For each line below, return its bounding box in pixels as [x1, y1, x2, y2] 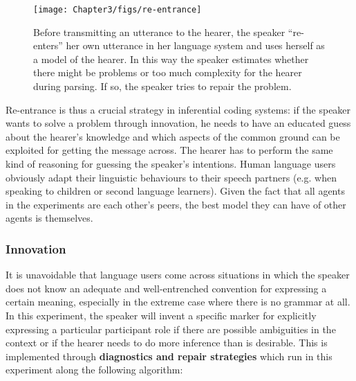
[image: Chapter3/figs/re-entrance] [33, 5, 202, 15]
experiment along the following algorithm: [6, 362, 183, 377]
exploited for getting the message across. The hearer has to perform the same [6, 143, 333, 157]
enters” [33, 38, 63, 53]
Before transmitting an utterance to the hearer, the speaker [33, 24, 285, 39]
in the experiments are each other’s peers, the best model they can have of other [6, 197, 346, 211]
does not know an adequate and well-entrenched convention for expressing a [6, 281, 327, 295]
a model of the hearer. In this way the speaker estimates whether [33, 51, 309, 66]
